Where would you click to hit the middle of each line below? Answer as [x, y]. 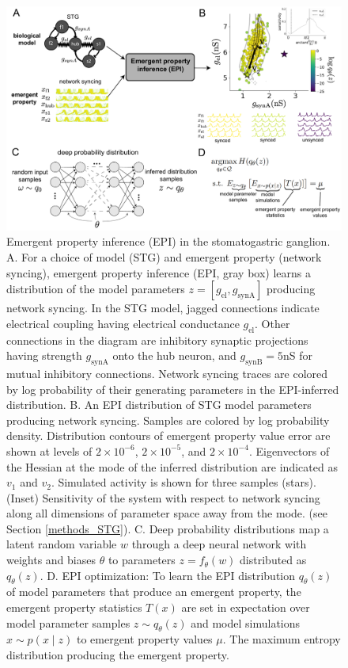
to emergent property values [144, 639]
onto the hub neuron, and [174, 355]
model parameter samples [68, 622]
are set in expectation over [246, 607]
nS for [298, 355]
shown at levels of [49, 450]
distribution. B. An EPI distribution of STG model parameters [159, 405]
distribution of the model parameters [96, 289]
